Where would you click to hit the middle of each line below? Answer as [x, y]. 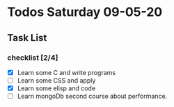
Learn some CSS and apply [56, 80]
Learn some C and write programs [66, 72]
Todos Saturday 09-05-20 [85, 12]
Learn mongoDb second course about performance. [92, 96]
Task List [27, 38]
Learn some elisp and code [56, 88]
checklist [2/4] [33, 58]
